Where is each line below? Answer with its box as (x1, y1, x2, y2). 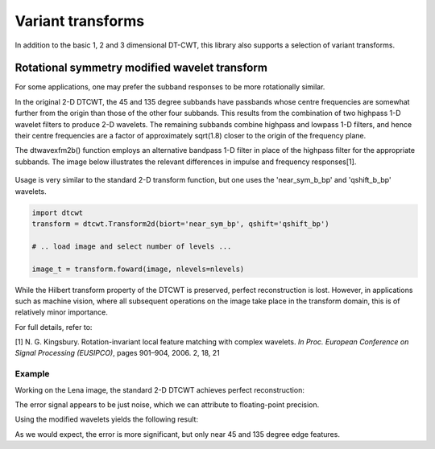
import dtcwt (31, 208, 84, 217)
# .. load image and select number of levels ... (31, 241, 232, 251)
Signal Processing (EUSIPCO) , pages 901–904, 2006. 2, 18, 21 (14, 348, 221, 358)
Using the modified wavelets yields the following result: (14, 414, 199, 424)
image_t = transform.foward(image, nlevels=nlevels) (31, 264, 245, 274)
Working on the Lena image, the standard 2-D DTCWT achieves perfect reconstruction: (14, 385, 305, 394)
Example (14, 369, 50, 380)
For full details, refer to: (14, 322, 93, 332)
